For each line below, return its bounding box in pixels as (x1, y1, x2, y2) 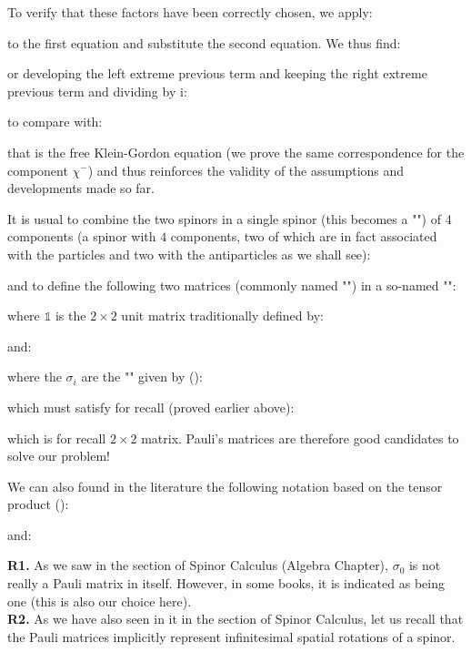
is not (408, 555, 441, 575)
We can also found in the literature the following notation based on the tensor (7, 476, 443, 495)
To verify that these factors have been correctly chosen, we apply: (7, 3, 373, 21)
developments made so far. (7, 178, 155, 198)
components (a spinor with (7, 227, 156, 246)
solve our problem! (7, 446, 110, 465)
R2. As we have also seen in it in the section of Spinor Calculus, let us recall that (7, 609, 464, 628)
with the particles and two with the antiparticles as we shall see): (7, 244, 371, 263)
